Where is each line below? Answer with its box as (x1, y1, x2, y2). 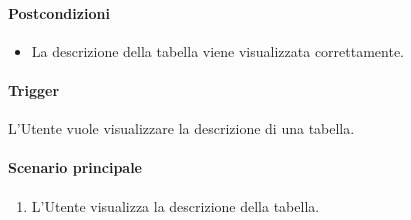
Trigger (8, 79, 60, 100)
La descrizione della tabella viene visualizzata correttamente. (31, 40, 405, 61)
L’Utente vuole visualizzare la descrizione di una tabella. (8, 118, 355, 139)
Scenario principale (8, 157, 142, 178)
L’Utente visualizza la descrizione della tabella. (31, 195, 320, 216)
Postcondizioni (8, 2, 110, 23)
